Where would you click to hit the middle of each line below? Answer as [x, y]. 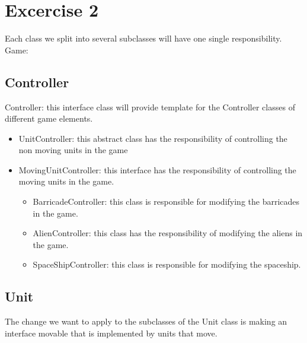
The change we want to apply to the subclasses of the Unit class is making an [146, 321]
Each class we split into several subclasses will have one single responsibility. [143, 38]
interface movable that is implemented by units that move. [111, 333]
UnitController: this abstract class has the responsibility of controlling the [153, 138]
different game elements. [49, 118]
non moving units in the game [73, 150]
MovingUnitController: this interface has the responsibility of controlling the [157, 169]
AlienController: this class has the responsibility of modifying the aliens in [168, 233]
